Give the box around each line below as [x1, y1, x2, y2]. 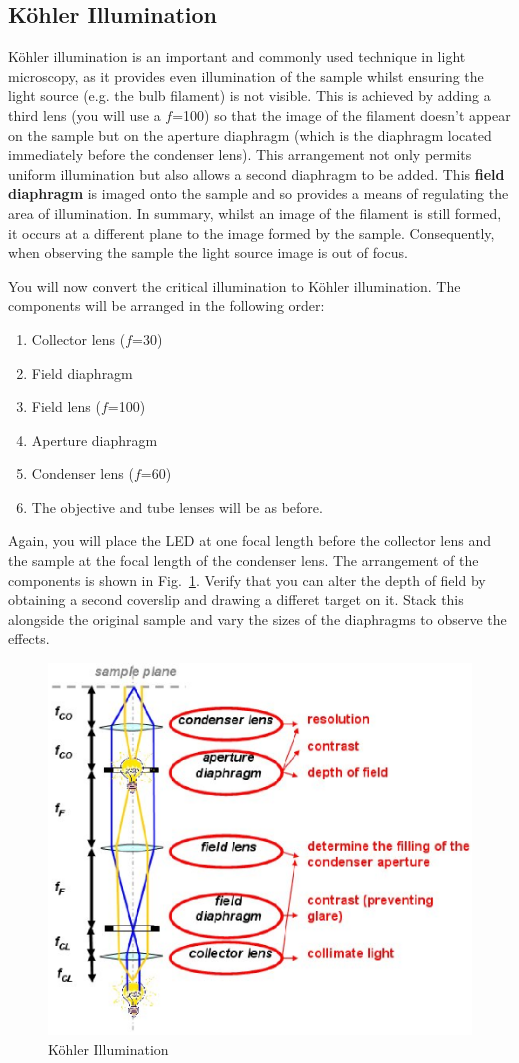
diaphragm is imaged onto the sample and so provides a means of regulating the [8, 183, 509, 204]
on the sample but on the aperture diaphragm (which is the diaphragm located [8, 124, 492, 145]
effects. [8, 628, 50, 649]
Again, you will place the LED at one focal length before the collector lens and [8, 530, 491, 551]
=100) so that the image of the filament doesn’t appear [172, 104, 511, 125]
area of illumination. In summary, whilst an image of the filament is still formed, [8, 202, 502, 223]
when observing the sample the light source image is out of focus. [8, 242, 408, 263]
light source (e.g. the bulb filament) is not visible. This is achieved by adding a [8, 85, 491, 106]
